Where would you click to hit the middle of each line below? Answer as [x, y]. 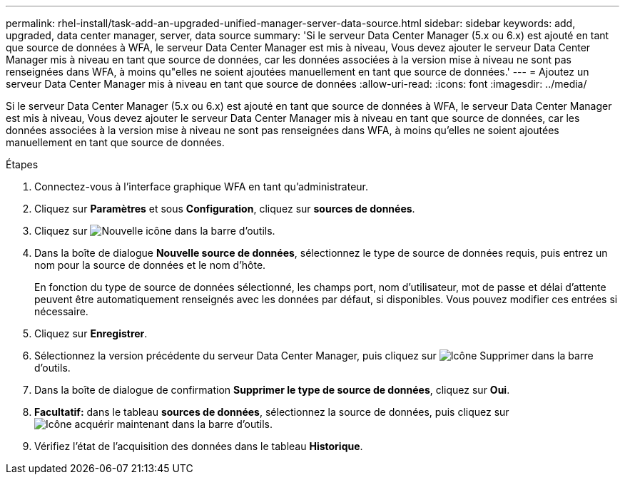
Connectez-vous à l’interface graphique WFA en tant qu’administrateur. [202, 187]
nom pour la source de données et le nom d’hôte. [150, 265]
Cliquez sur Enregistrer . [91, 333]
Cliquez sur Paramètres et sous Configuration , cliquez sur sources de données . [225, 209]
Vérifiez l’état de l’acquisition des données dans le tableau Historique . [199, 446]
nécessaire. [61, 311]
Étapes [22, 164]
